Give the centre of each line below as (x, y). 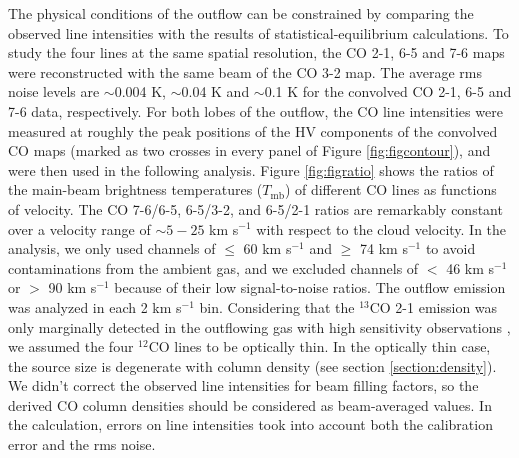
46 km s (470, 267)
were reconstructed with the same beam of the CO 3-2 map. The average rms (245, 71)
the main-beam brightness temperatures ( (135, 189)
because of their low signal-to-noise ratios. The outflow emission (310, 287)
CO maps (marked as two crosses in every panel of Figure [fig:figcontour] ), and (249, 150)
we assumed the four (71, 346)
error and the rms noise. (82, 444)
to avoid (450, 248)
